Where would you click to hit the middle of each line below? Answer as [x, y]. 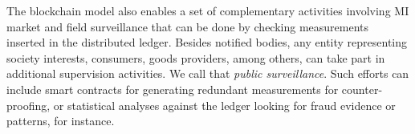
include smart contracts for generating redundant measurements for [173, 89]
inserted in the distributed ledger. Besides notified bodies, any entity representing [207, 42]
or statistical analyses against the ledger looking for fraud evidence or [224, 105]
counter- [362, 89]
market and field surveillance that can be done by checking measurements [188, 26]
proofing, [28, 105]
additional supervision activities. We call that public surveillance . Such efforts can [208, 73]
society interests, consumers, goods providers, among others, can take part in [196, 57]
